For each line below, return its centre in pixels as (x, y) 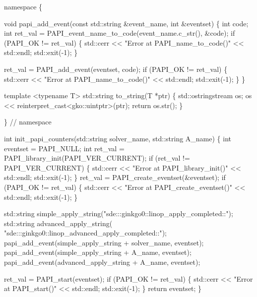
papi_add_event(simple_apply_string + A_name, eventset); (98, 252)
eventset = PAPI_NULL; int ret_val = (64, 148)
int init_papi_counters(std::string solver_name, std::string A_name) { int (118, 138)
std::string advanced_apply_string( (58, 223)
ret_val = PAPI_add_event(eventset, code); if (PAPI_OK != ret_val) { (116, 69)
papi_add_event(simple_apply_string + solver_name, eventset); (104, 242)
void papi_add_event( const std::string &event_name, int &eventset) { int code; (126, 23)
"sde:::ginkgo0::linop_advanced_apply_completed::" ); (85, 233)
